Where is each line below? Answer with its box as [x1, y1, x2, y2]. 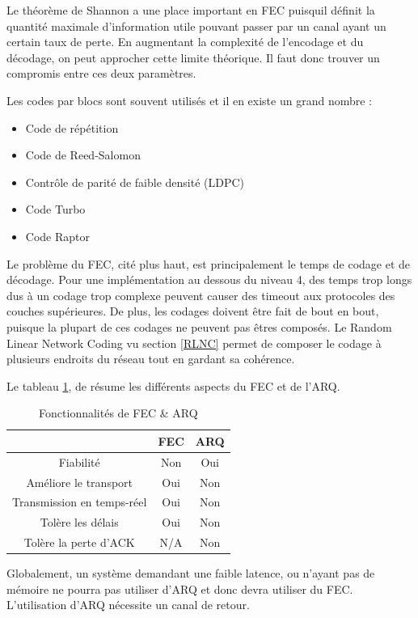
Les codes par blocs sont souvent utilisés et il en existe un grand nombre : [6, 91, 372, 108]
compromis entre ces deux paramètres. [6, 65, 196, 82]
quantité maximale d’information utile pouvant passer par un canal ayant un [6, 17, 386, 34]
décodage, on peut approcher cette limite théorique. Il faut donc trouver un [6, 49, 380, 66]
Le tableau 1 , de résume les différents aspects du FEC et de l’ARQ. [6, 377, 340, 394]
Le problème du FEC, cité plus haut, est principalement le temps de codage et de [6, 255, 411, 272]
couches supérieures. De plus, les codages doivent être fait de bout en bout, [6, 303, 379, 320]
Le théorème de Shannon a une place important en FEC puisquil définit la [6, 2, 375, 18]
